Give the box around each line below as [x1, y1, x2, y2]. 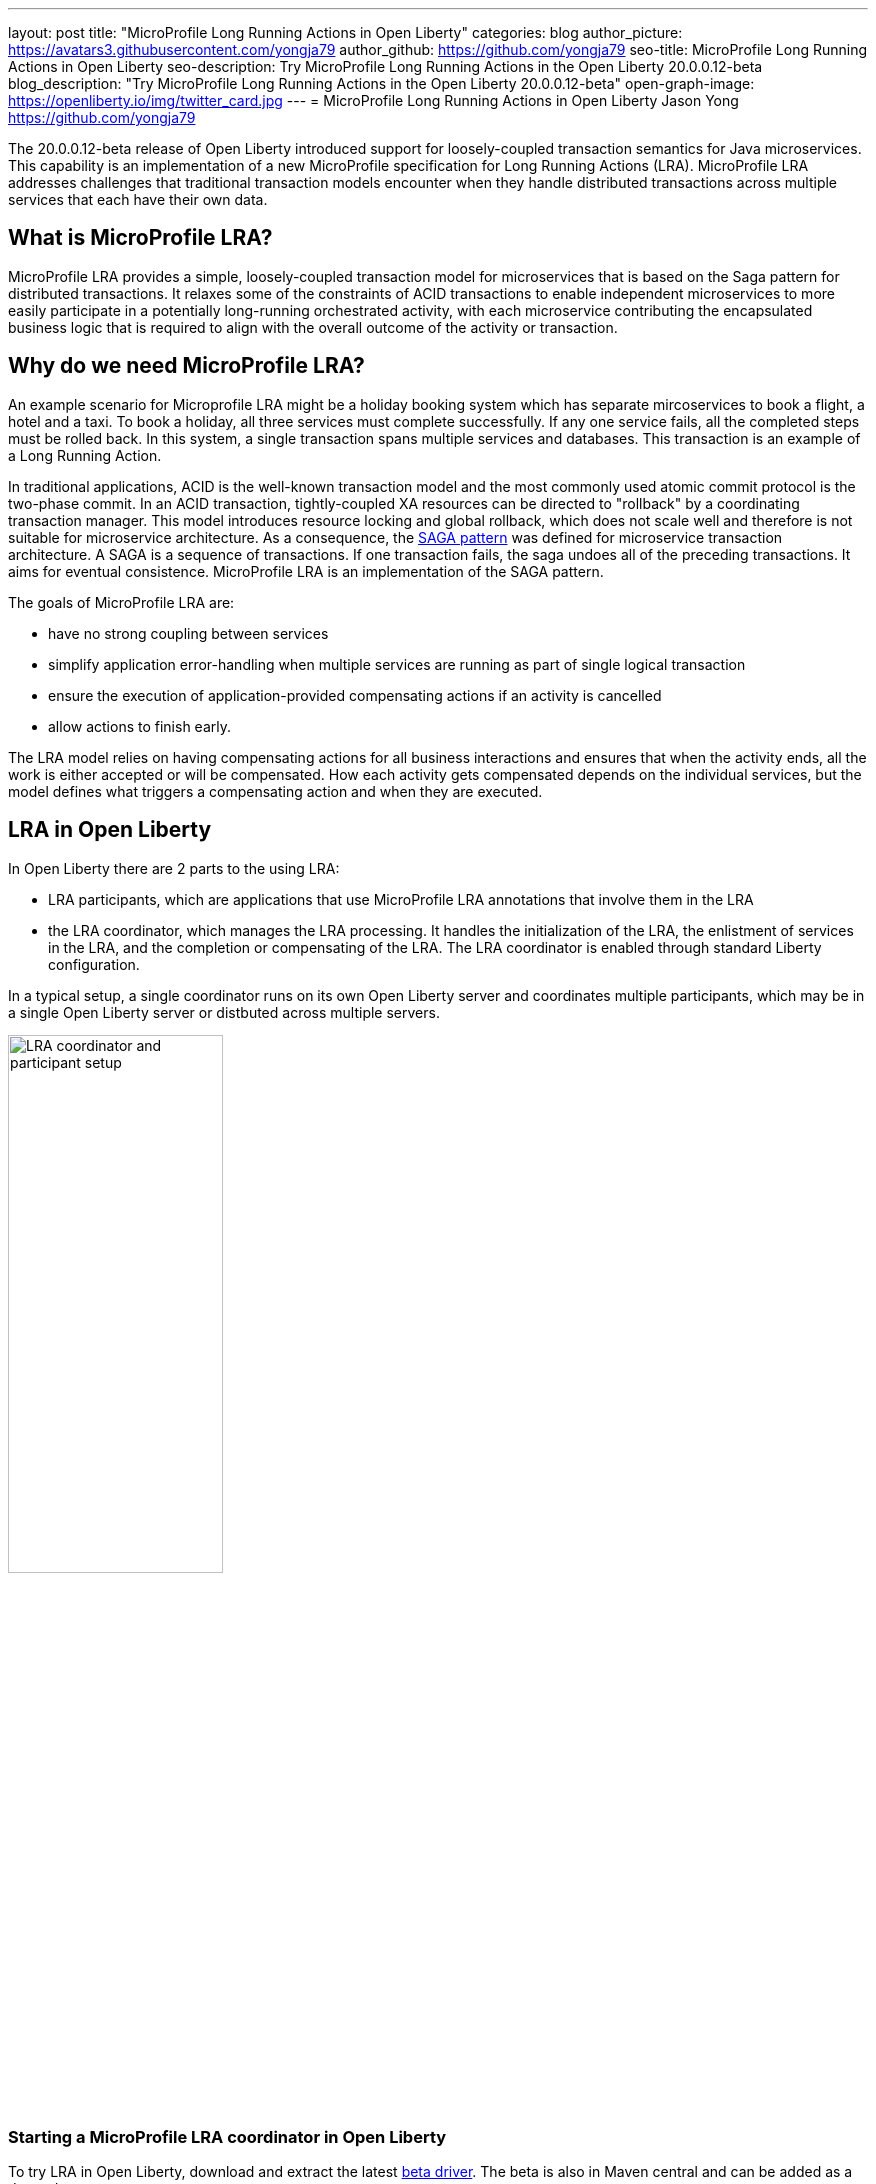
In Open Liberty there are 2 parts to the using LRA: [8, 859, 340, 877]
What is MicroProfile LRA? [8, 225, 273, 251]
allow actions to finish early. [48, 717, 232, 735]
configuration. [48, 955, 140, 973]
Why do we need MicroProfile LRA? [8, 353, 365, 379]
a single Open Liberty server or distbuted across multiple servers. [8, 1003, 440, 1021]
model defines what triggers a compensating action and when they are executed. [8, 782, 543, 800]
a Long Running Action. [8, 446, 162, 464]
